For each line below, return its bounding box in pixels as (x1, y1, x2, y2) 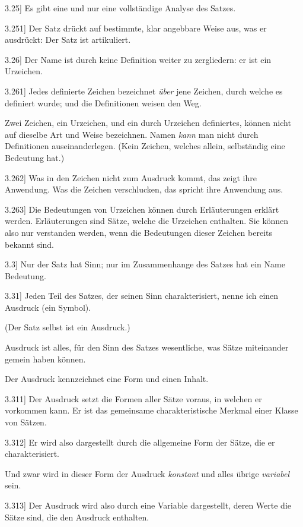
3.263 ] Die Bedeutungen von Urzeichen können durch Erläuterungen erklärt (5, 203, 279, 215)
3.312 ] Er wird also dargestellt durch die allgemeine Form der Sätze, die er (5, 436, 275, 448)
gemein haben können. (5, 352, 86, 365)
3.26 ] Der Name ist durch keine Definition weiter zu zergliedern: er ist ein (5, 53, 272, 65)
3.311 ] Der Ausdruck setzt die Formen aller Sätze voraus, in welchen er (5, 392, 262, 405)
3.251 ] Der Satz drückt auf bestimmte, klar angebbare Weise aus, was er (5, 21, 267, 34)
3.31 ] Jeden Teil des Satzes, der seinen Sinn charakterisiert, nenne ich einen (5, 289, 279, 302)
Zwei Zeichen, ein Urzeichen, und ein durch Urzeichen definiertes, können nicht (5, 116, 291, 129)
